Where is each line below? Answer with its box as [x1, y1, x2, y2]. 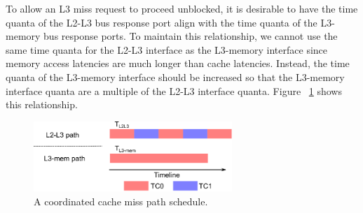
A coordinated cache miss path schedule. [34, 193, 208, 208]
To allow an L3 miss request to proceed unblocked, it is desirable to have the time [6, 1, 358, 15]
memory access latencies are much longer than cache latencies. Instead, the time [6, 56, 350, 71]
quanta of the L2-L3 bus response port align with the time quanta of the [6, 15, 317, 29]
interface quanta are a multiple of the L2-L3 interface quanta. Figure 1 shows [6, 83, 342, 98]
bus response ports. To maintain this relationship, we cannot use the [43, 29, 338, 43]
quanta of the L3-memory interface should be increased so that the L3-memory [6, 69, 345, 84]
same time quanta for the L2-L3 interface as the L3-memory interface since [6, 42, 328, 57]
